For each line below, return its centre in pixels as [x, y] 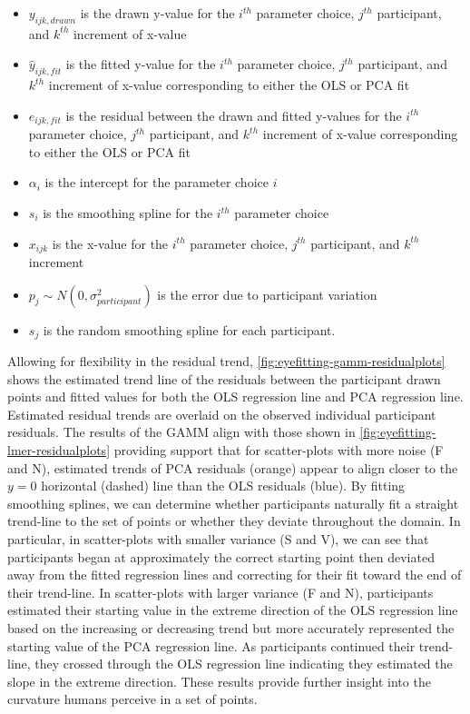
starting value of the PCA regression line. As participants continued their [211, 645]
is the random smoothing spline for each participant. [189, 329]
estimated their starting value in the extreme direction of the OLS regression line [233, 610]
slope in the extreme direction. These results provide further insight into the [219, 681]
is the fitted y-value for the [141, 64]
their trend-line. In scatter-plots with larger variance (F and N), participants [220, 592]
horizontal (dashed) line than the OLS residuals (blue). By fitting [223, 486]
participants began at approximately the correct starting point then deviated [221, 556]
